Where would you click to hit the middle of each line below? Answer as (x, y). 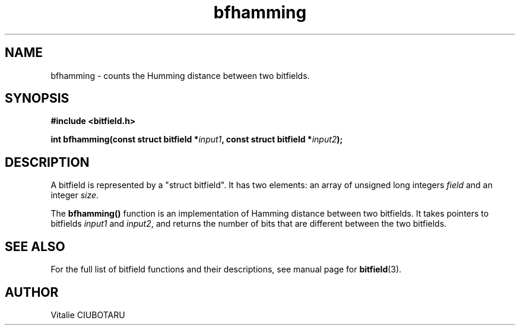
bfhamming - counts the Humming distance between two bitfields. (180, 75)
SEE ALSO (35, 246)
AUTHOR (32, 292)
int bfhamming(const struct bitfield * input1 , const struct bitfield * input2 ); (197, 139)
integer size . (75, 195)
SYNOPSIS (37, 99)
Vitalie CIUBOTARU (88, 315)
